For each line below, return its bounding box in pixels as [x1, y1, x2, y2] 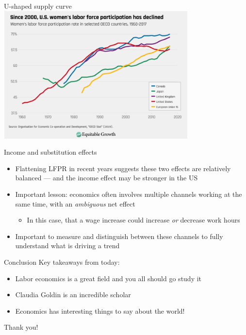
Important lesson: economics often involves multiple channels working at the [15, 189, 242, 199]
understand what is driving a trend [15, 240, 120, 251]
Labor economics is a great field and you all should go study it [15, 273, 202, 283]
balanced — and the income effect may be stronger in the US [15, 173, 198, 183]
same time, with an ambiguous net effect [15, 198, 135, 208]
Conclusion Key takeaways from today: [4, 257, 120, 267]
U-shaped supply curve [4, 1, 72, 11]
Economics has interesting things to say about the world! [15, 305, 185, 316]
